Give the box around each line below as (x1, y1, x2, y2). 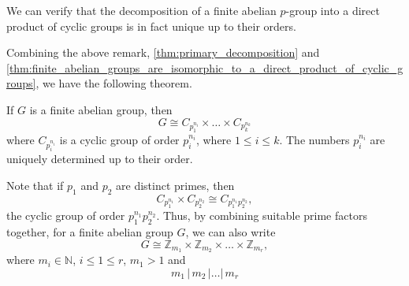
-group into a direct (285, 2, 380, 18)
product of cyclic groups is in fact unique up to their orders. (6, 17, 296, 34)
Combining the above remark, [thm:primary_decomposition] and (6, 44, 320, 61)
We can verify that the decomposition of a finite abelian (6, 2, 277, 18)
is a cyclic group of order (59, 131, 180, 147)
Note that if (6, 176, 64, 193)
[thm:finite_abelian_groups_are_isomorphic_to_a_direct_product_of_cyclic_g (6, 59, 403, 76)
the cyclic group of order (6, 207, 125, 224)
